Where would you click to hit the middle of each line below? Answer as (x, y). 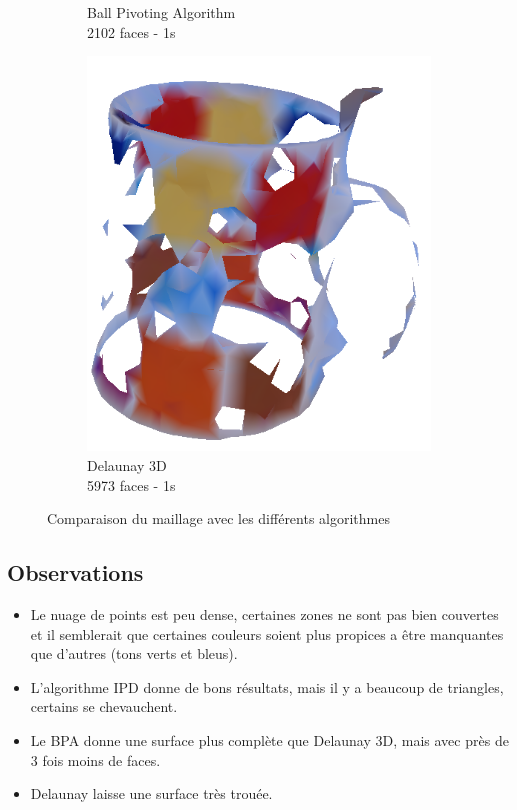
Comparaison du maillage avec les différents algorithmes (218, 518)
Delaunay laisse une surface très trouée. (151, 793)
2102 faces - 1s (131, 31)
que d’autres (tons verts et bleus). (134, 653)
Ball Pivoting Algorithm (161, 12)
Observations (75, 572)
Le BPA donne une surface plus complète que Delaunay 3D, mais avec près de (269, 740)
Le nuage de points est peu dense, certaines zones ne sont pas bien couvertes (264, 614)
